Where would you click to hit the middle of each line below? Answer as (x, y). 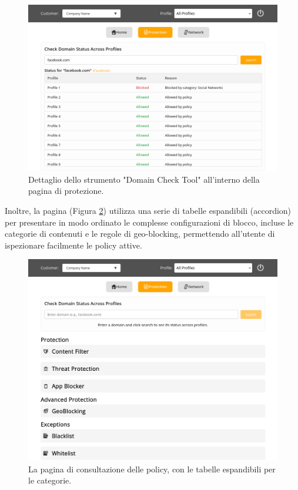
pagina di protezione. (66, 191)
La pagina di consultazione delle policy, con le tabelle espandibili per (152, 469)
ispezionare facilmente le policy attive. (73, 245)
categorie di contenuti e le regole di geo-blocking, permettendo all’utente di (140, 234)
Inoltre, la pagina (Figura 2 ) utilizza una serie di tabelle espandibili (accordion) (148, 211)
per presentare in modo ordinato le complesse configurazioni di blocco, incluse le (149, 222)
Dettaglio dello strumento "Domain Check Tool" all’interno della (144, 179)
